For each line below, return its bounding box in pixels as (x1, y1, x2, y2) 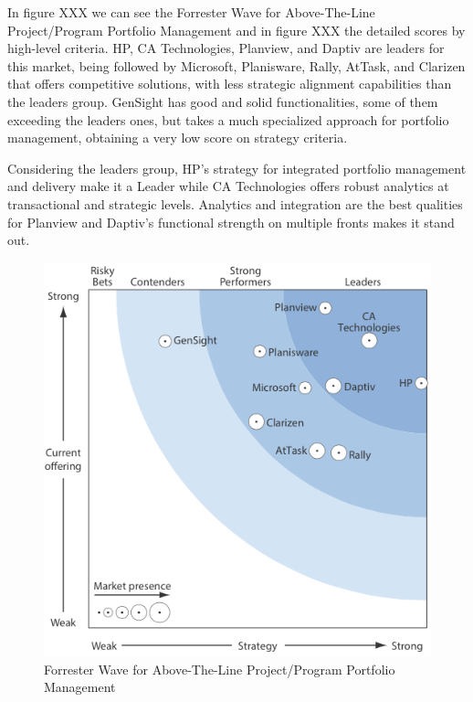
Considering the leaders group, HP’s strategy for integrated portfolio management (7, 158, 467, 177)
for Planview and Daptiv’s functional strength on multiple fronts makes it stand (7, 212, 455, 231)
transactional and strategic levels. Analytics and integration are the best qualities (7, 194, 463, 213)
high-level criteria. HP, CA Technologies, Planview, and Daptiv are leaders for (7, 38, 445, 58)
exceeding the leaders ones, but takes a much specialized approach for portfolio (7, 110, 449, 129)
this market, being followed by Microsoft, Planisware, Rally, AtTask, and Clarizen (7, 56, 466, 75)
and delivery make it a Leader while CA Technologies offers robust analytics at (7, 176, 449, 196)
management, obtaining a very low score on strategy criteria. (7, 128, 348, 147)
